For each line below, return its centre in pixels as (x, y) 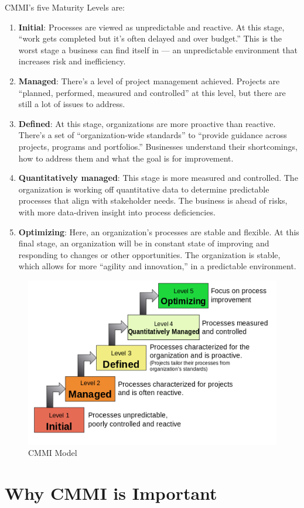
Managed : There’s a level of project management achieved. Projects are (149, 80)
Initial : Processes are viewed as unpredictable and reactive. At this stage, (151, 27)
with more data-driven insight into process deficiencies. (117, 212)
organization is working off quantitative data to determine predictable (144, 189)
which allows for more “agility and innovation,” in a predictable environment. (157, 266)
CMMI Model (53, 453)
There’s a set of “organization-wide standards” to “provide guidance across (153, 135)
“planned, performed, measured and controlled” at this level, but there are (152, 92)
